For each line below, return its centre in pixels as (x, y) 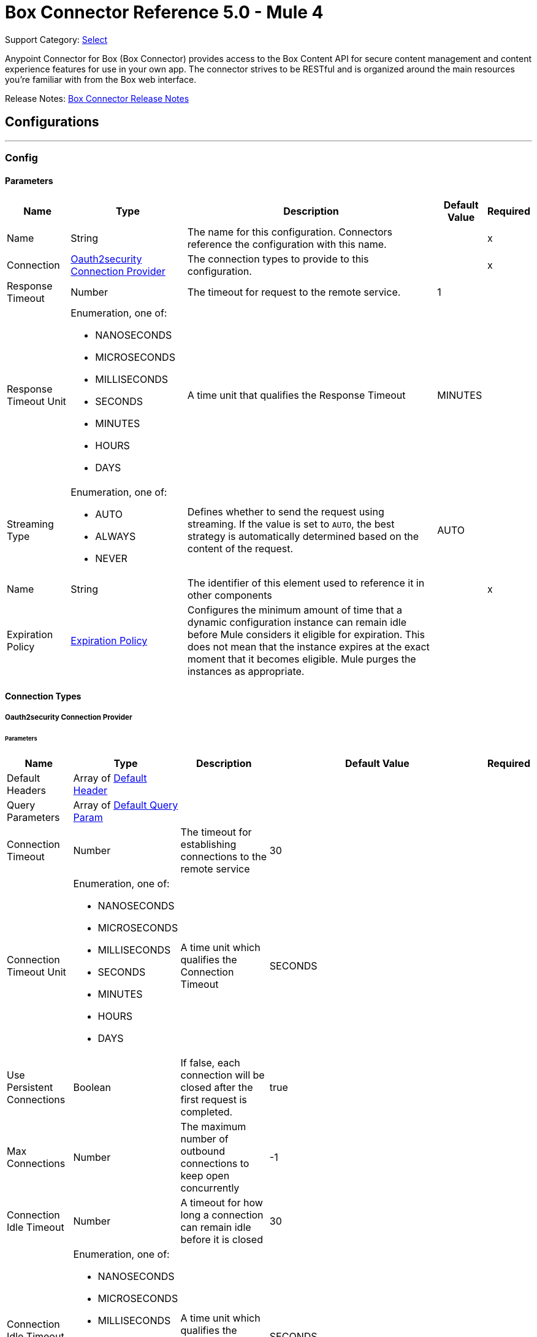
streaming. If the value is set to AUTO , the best (291, 524)
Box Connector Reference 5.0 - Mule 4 (164, 12)
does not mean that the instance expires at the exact (308, 647)
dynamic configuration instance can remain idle (297, 622)
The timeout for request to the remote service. (294, 292)
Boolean (92, 1087)
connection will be (223, 1075)
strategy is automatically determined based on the (303, 537)
